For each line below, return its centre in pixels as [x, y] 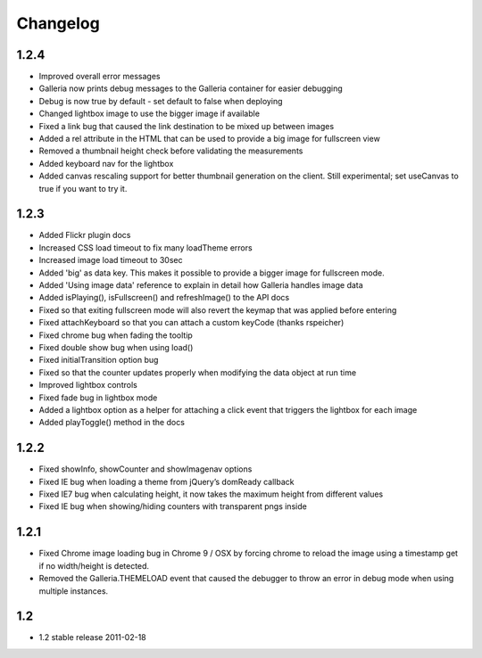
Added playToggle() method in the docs [112, 423]
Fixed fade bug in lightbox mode [98, 398]
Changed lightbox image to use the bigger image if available [150, 114]
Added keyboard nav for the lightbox [106, 163]
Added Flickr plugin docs [85, 235]
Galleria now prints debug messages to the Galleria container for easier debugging [191, 88]
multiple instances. [74, 591]
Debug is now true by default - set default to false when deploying [161, 101]
